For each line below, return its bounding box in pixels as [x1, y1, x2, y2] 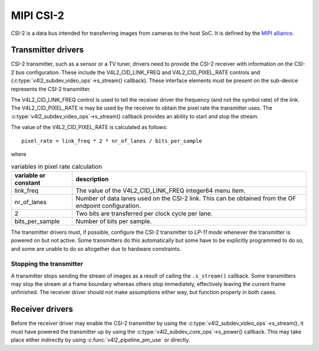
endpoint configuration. [76, 201, 141, 210]
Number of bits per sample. [76, 217, 152, 225]
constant [14, 178, 41, 186]
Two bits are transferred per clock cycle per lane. [76, 209, 213, 217]
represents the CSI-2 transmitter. [11, 85, 91, 92]
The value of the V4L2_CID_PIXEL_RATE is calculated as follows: [11, 124, 168, 131]
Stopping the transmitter [11, 260, 83, 268]
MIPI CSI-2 [11, 9, 64, 22]
